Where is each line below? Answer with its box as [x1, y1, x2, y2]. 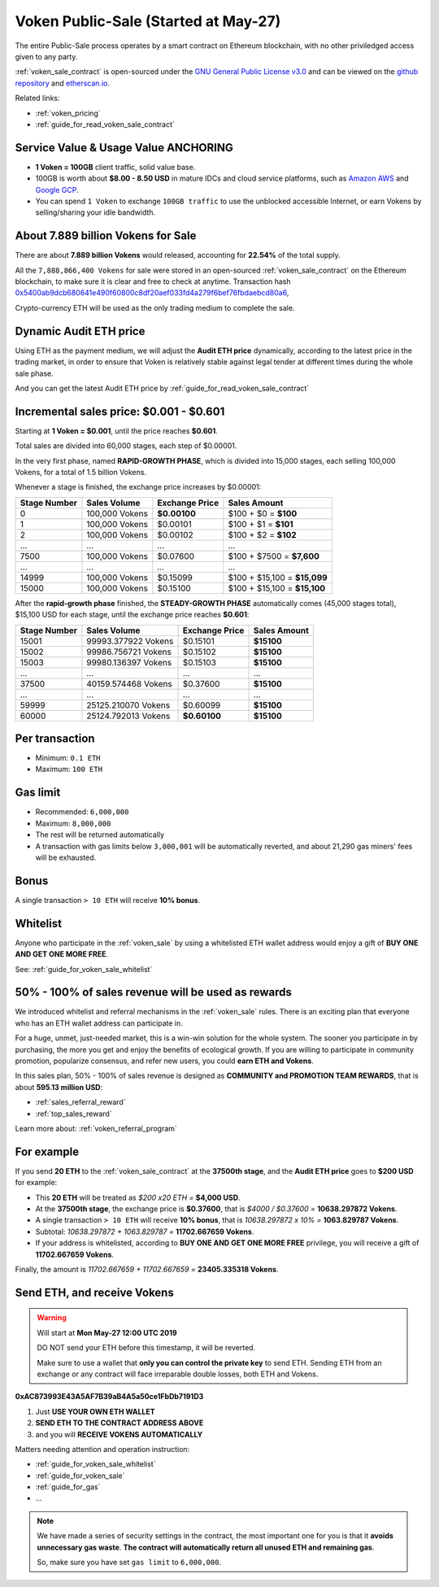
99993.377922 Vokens [86, 635, 174, 647]
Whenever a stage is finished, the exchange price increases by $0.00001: [15, 482, 262, 492]
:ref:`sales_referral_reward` [35, 1097, 126, 1107]
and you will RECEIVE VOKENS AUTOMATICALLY [35, 1429, 203, 1439]
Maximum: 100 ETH [35, 765, 103, 774]
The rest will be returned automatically [35, 830, 165, 839]
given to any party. [15, 51, 78, 61]
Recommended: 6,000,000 [35, 807, 129, 817]
